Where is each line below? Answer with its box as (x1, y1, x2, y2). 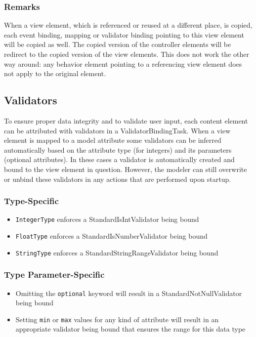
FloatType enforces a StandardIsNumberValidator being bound (15, 231, 208, 241)
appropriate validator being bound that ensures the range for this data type (15, 324, 246, 334)
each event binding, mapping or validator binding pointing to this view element (4, 29, 244, 40)
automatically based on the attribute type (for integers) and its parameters (4, 144, 232, 155)
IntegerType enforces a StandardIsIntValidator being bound (15, 214, 199, 224)
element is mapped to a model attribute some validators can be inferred (4, 135, 221, 145)
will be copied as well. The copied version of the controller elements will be (4, 39, 231, 49)
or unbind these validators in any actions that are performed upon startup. (4, 173, 231, 184)
